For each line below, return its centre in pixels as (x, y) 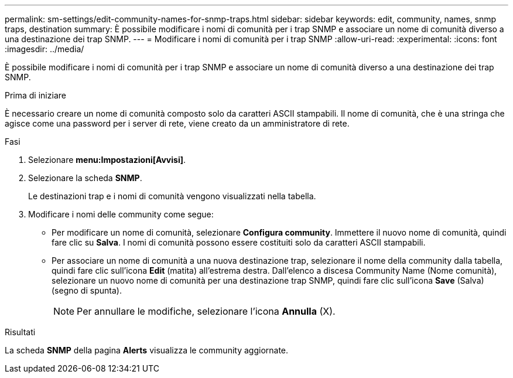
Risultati (20, 332)
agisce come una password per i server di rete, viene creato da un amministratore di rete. (177, 123)
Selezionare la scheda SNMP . (85, 178)
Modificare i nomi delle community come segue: (121, 214)
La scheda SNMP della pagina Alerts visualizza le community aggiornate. (147, 350)
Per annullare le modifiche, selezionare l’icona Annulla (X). (206, 311)
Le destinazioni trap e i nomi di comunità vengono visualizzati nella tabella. (172, 196)
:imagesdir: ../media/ (45, 49)
